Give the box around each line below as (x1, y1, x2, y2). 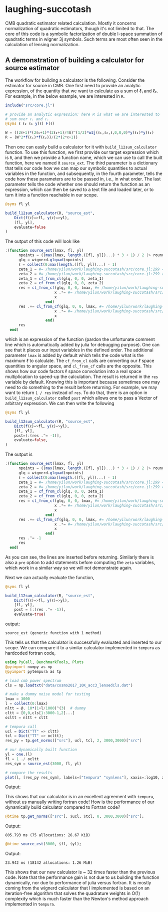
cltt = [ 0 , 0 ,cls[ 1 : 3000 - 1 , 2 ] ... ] (5, 710, 75, 715)
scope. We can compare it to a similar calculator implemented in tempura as (5, 645, 160, 650)
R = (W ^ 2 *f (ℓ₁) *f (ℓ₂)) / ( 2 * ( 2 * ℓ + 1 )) (5, 135, 78, 140)
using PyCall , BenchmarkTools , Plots (5, 660, 84, 665)
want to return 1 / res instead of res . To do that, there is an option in (5, 390, 147, 396)
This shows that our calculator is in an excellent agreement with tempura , (5, 794, 155, 800)
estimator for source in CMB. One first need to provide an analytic (5, 82, 141, 88)
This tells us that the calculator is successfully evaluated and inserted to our (5, 639, 162, 645)
